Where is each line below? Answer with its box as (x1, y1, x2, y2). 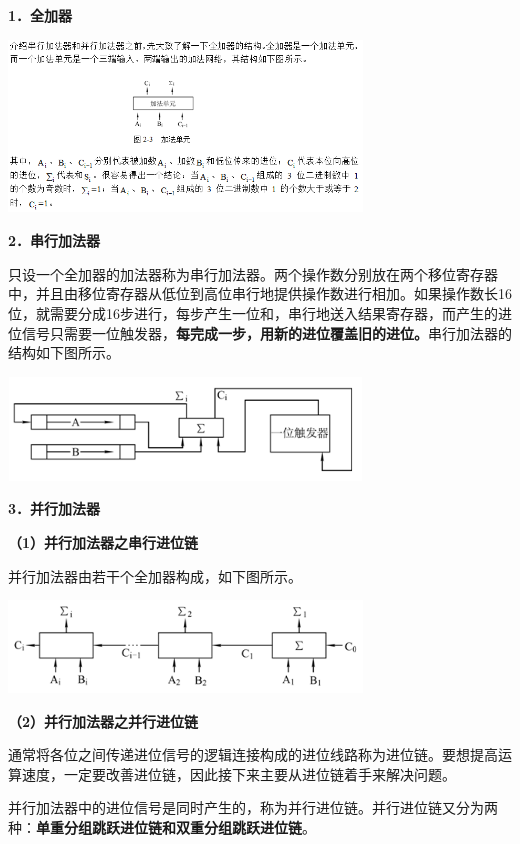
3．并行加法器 (8, 498, 101, 519)
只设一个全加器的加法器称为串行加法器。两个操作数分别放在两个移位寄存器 (8, 263, 498, 284)
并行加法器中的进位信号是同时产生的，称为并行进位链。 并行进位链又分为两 (8, 797, 498, 818)
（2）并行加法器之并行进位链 (8, 710, 199, 731)
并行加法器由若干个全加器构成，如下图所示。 (8, 565, 302, 586)
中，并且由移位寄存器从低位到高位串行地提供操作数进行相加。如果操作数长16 (8, 283, 512, 304)
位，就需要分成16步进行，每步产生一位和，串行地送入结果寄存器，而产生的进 (8, 302, 512, 323)
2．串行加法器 (8, 230, 101, 251)
